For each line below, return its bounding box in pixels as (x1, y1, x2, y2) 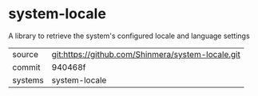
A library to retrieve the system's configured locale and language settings (8, 31, 250, 40)
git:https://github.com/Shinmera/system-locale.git (51, 48, 241, 60)
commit (12, 61, 41, 72)
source (12, 48, 38, 60)
